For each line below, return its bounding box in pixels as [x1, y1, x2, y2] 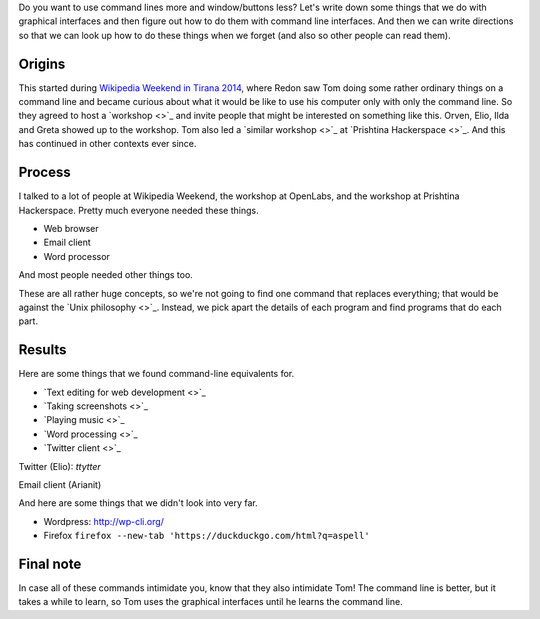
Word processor [43, 250, 110, 262]
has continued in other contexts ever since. [18, 138, 197, 150]
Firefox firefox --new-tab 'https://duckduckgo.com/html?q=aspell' [43, 530, 370, 542]
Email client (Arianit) [18, 478, 102, 490]
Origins [18, 55, 66, 72]
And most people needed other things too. [18, 269, 194, 281]
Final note [18, 555, 82, 572]
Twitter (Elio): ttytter [18, 460, 102, 472]
